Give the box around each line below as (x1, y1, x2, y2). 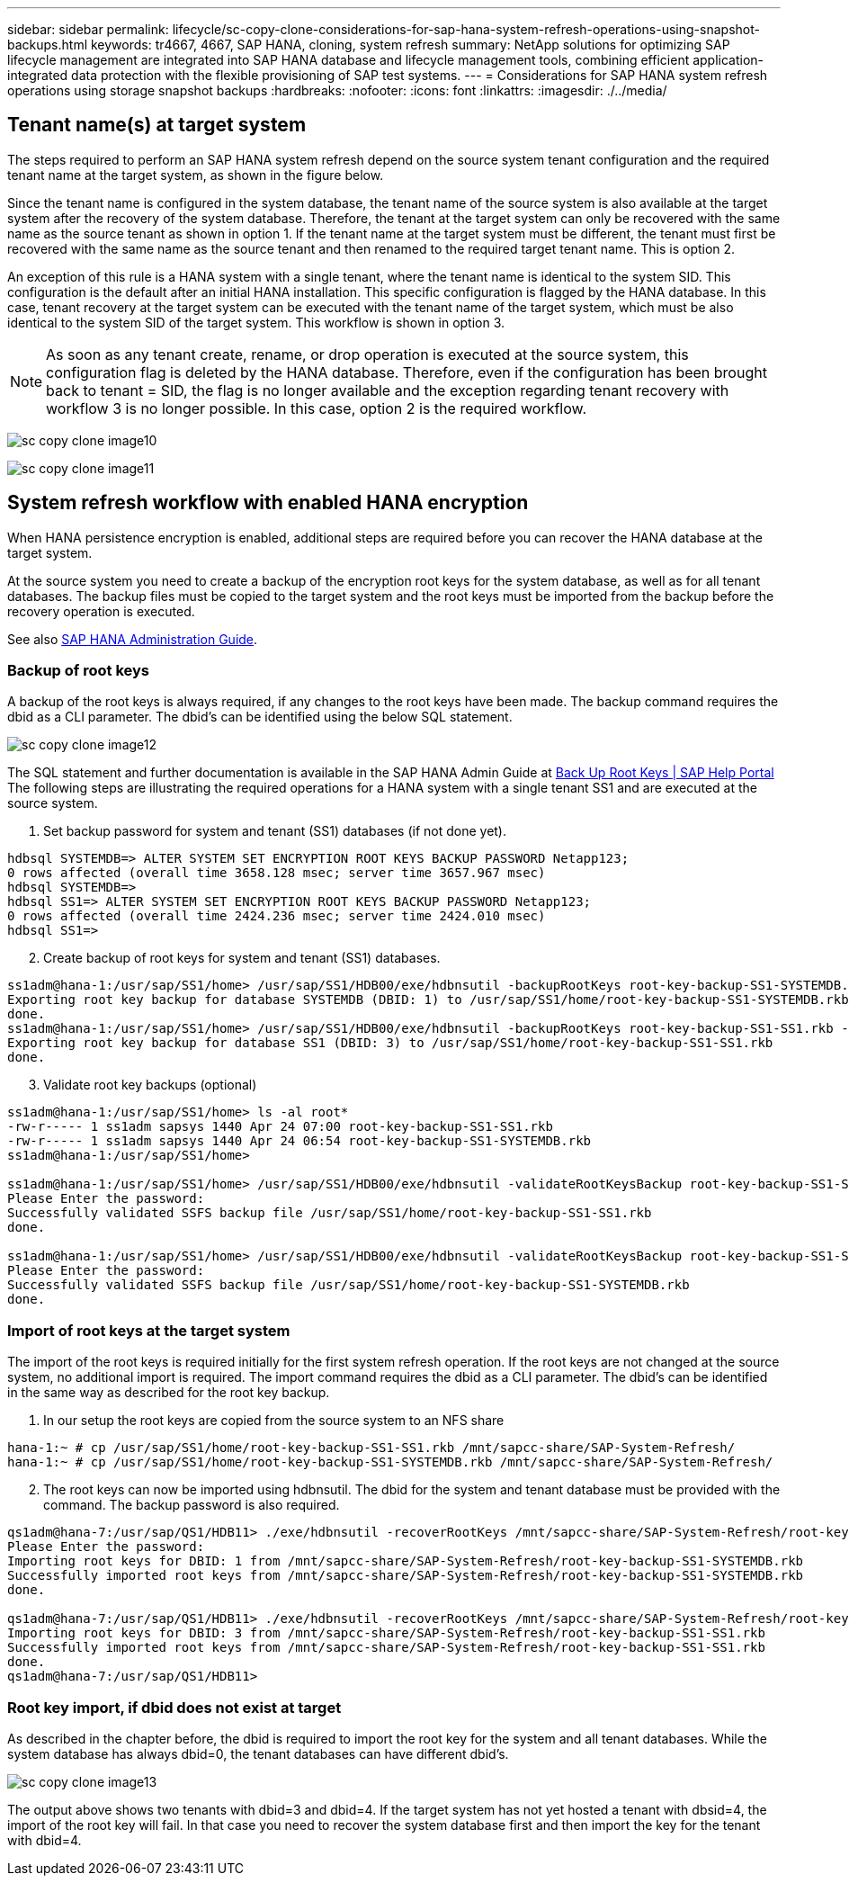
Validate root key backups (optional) (43, 1077, 257, 1093)
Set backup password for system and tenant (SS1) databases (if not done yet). (43, 823, 507, 839)
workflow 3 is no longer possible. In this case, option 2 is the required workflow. (46, 399, 587, 417)
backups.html (7, 37, 88, 52)
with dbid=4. (7, 1832, 82, 1848)
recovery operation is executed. (7, 603, 195, 619)
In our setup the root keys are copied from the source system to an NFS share (43, 1412, 505, 1429)
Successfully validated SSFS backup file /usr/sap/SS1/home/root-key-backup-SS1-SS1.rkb (7, 1206, 652, 1221)
